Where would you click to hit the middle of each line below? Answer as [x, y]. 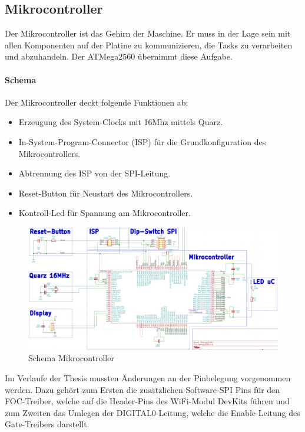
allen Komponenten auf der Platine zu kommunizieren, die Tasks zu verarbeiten [149, 45]
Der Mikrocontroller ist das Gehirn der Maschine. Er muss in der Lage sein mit [148, 33]
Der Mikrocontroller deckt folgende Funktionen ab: [97, 102]
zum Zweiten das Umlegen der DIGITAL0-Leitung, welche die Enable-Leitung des [152, 412]
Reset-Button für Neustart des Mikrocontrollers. [106, 193]
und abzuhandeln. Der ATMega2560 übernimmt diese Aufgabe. [119, 56]
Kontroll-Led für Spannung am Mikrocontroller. [105, 213]
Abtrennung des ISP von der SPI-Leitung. [95, 173]
